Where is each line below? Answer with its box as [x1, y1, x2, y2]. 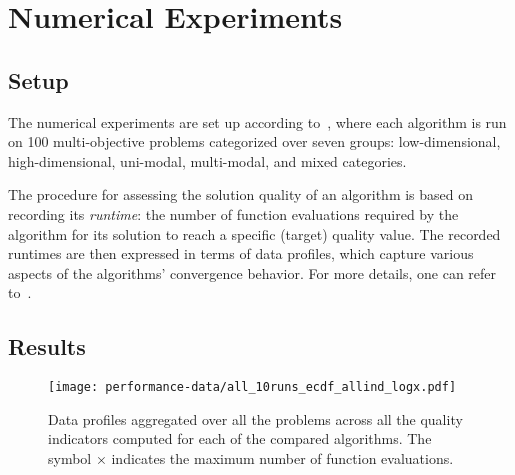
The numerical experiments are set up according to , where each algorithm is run [8, 111, 507, 132]
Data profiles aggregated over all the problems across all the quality [48, 408, 463, 429]
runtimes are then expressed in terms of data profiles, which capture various [8, 243, 474, 264]
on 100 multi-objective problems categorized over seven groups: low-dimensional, [8, 131, 501, 152]
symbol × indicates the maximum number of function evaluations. [48, 447, 454, 468]
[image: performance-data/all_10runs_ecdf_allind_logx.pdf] [48, 380, 457, 395]
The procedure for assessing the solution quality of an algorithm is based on [8, 184, 474, 205]
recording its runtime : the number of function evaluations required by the [8, 203, 459, 224]
